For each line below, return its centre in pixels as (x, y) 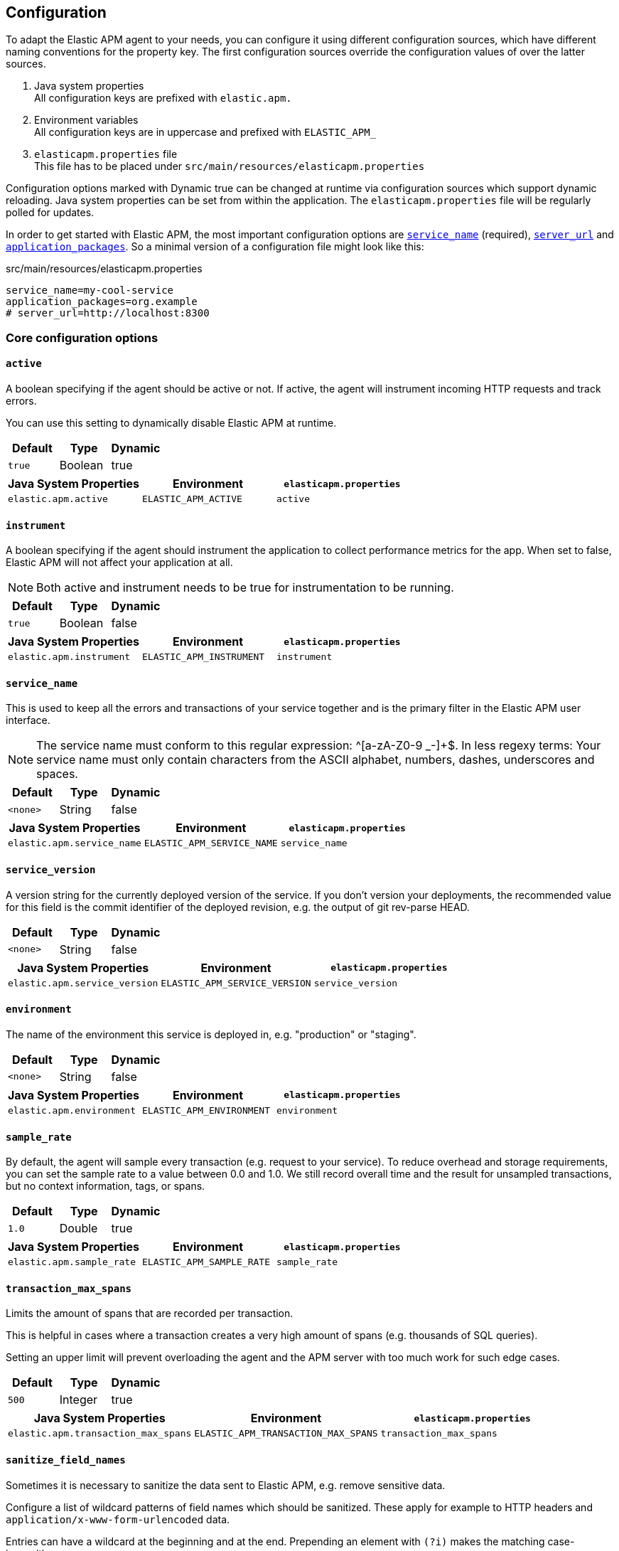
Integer (79, 1400)
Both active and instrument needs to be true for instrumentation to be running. (245, 588)
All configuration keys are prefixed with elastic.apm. (163, 98)
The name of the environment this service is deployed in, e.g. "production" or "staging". (211, 1034)
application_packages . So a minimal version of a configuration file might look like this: (215, 247)
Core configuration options (82, 337)
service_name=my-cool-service (90, 291)
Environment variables (86, 120)
